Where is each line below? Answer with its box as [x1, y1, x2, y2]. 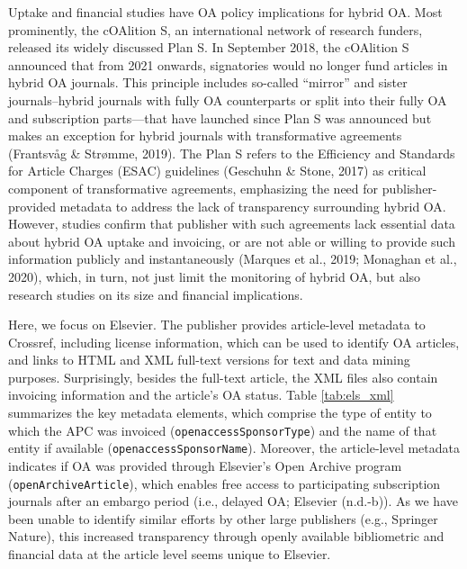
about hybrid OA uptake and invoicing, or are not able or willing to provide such [8, 231, 455, 250]
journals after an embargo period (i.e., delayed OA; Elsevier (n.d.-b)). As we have [8, 492, 458, 510]
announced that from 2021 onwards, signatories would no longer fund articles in [8, 55, 448, 74]
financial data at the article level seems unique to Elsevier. [8, 545, 331, 563]
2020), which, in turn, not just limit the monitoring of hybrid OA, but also [8, 266, 421, 285]
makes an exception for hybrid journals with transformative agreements [8, 126, 402, 145]
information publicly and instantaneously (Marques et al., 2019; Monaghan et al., [8, 249, 457, 268]
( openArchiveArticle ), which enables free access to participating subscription [8, 474, 441, 492]
